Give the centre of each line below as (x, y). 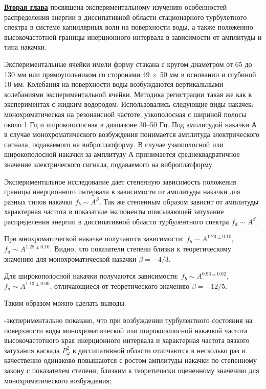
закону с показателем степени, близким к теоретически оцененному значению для (132, 370)
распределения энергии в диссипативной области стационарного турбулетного (126, 17)
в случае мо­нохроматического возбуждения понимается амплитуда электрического (132, 134)
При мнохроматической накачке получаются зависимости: (94, 238)
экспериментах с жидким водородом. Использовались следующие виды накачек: (129, 104)
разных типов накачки (38, 201)
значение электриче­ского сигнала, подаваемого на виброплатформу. (109, 164)
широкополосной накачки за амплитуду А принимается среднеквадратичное (122, 154)
